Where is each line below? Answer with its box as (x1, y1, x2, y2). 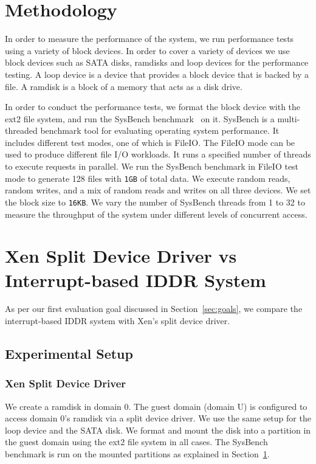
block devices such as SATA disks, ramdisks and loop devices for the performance (5, 56, 309, 69)
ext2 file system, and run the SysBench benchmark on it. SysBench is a (5, 112, 275, 125)
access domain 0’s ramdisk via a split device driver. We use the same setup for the (5, 412, 311, 424)
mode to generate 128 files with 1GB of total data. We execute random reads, (5, 171, 290, 184)
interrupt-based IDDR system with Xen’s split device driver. (5, 314, 230, 327)
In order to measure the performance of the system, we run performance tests (5, 32, 294, 45)
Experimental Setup (5, 344, 133, 363)
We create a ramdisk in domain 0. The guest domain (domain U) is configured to (5, 400, 307, 412)
